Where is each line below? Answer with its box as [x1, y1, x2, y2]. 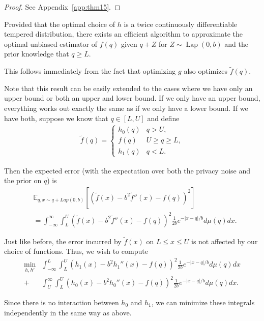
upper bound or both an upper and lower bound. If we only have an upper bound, [4, 93, 260, 103]
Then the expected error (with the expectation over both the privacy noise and [4, 165, 251, 176]
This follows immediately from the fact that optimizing [4, 66, 176, 76]
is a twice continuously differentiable [124, 18, 238, 29]
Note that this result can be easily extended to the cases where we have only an [4, 82, 253, 93]
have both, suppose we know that [4, 112, 108, 123]
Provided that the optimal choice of [4, 18, 115, 29]
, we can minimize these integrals [151, 297, 255, 307]
